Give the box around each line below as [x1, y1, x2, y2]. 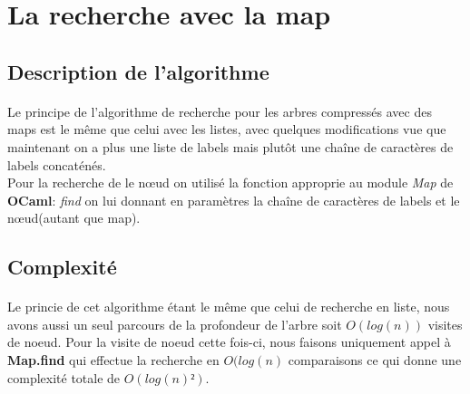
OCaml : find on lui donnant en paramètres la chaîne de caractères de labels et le [7, 190, 460, 209]
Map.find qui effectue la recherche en [7, 351, 220, 370]
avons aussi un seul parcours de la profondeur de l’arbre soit [7, 314, 342, 333]
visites [427, 314, 463, 333]
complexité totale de [7, 368, 121, 387]
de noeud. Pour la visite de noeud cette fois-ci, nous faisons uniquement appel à [7, 332, 451, 351]
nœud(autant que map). [7, 208, 141, 227]
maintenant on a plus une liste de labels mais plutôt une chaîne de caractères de [7, 137, 454, 156]
